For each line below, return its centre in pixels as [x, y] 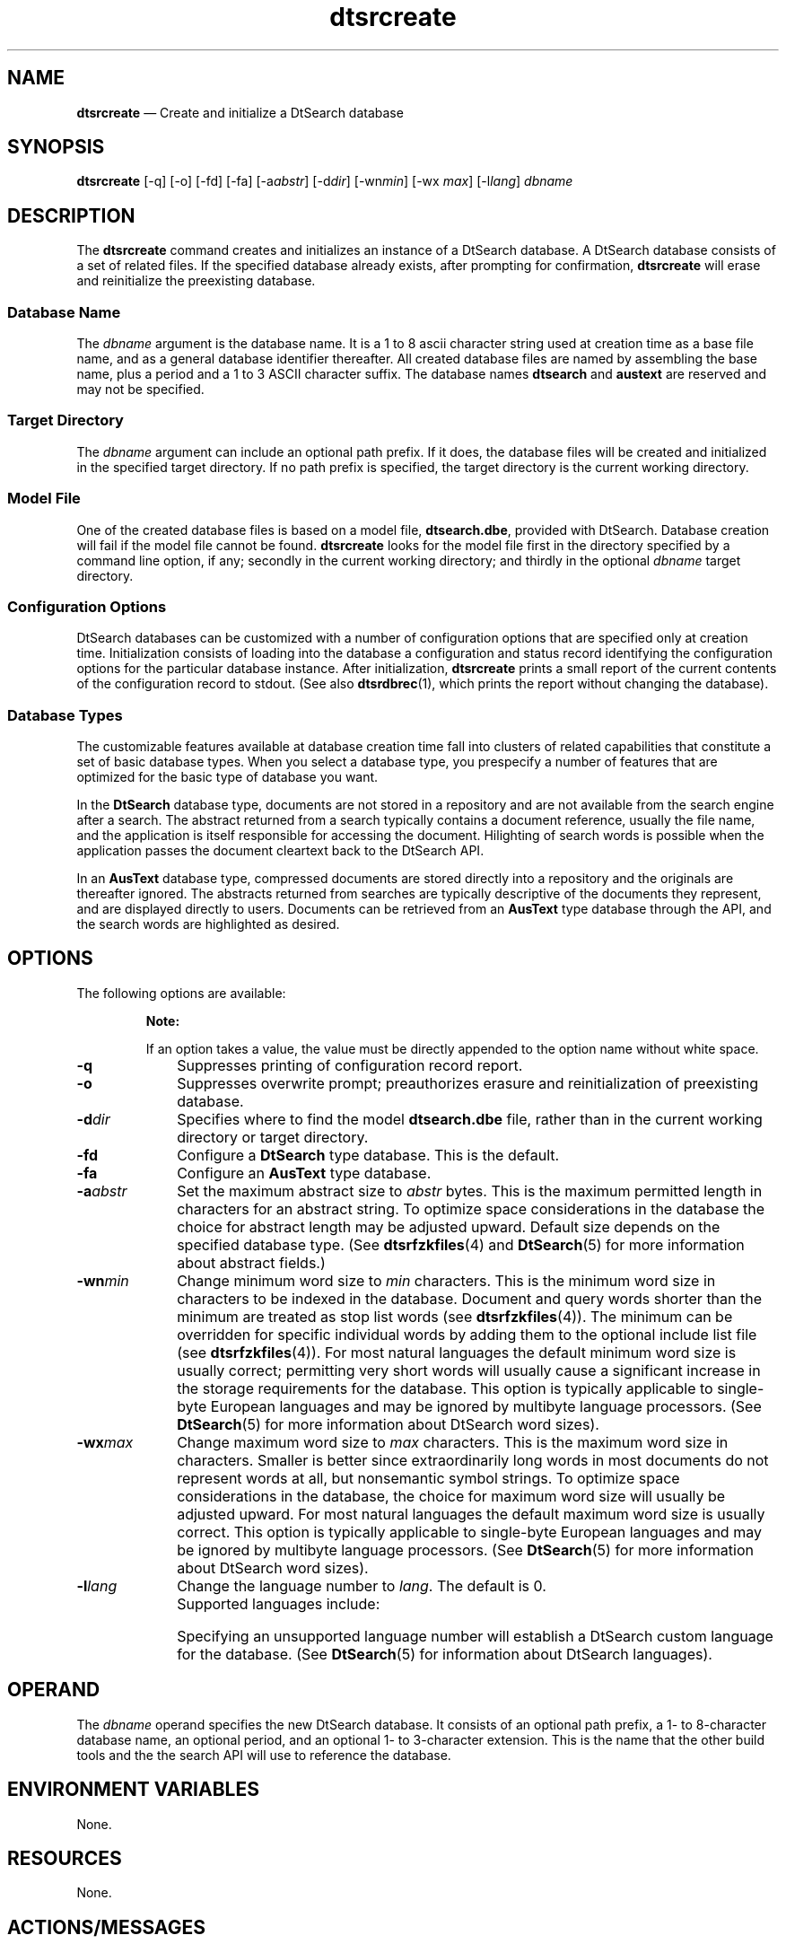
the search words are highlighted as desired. [208, 924]
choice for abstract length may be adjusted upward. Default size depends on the [449, 1226]
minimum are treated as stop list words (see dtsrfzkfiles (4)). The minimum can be [455, 1316]
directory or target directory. [273, 1137]
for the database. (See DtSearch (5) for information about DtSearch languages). [445, 1654]
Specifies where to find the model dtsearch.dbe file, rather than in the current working [470, 1119]
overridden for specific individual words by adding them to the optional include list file [467, 1334]
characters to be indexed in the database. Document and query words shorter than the [470, 1298]
